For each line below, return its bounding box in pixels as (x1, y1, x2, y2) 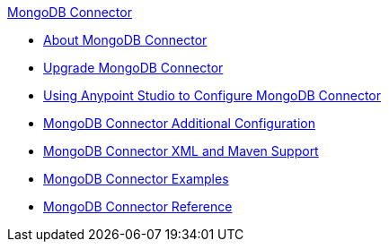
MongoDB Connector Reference (43, 199, 233, 214)
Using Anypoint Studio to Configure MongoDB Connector (43, 88, 382, 103)
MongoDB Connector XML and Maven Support (43, 143, 319, 159)
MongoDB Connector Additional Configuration (43, 116, 315, 131)
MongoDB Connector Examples (43, 171, 229, 186)
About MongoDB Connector (43, 32, 208, 47)
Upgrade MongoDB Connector (43, 60, 224, 75)
